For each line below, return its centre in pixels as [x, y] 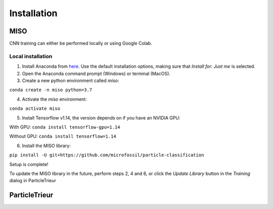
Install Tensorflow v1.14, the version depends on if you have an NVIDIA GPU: [101, 118]
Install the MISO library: [46, 145]
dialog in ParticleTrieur [33, 181]
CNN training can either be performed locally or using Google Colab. [81, 44]
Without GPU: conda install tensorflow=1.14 [63, 136]
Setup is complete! [29, 164]
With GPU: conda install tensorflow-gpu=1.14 [65, 127]
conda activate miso [35, 109]
